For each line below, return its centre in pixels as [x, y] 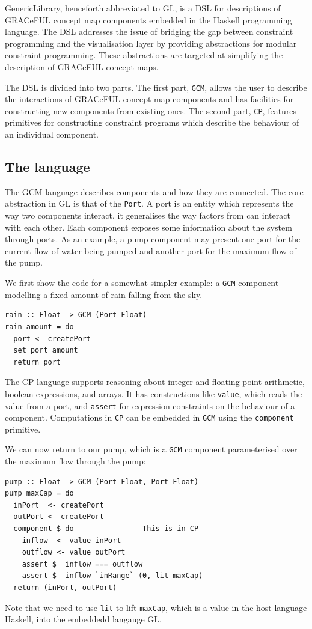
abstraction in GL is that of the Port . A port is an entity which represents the [149, 203]
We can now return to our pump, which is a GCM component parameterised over [151, 449]
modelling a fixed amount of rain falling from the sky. [104, 294]
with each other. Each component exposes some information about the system [148, 227]
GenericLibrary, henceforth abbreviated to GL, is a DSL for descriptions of [143, 8]
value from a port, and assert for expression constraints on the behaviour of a [150, 405]
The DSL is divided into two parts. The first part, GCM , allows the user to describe [156, 87]
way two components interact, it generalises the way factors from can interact [148, 215]
